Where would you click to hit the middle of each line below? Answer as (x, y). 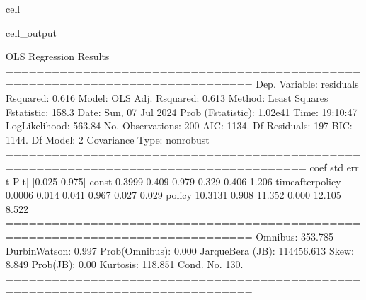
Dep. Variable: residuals (307, 84)
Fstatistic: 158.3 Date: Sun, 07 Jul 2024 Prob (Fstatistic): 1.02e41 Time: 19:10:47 (182, 111)
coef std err (334, 167)
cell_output (31, 32)
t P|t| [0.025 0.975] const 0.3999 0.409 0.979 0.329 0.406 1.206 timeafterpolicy (173, 181)
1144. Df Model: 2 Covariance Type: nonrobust (108, 139)
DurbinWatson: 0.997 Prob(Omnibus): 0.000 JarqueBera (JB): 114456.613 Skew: (180, 250)
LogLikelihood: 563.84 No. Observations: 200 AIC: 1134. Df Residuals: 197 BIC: (179, 126)
